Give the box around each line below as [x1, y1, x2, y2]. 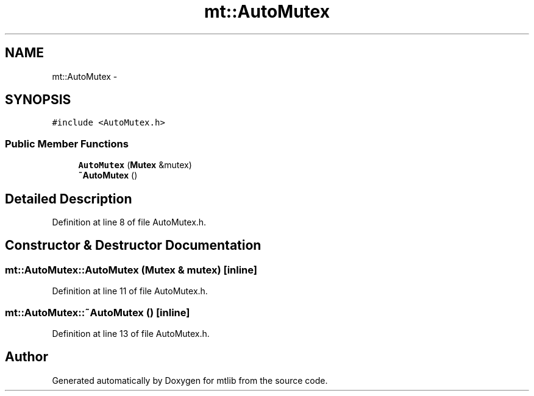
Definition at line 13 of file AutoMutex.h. [52, 328, 210, 339]
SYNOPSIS [5, 92, 71, 108]
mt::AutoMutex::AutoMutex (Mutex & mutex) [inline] [5, 263, 258, 276]
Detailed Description [5, 191, 132, 207]
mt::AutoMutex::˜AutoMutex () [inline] [5, 306, 190, 319]
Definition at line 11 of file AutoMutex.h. [52, 286, 208, 297]
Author [5, 349, 48, 365]
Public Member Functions [5, 137, 129, 150]
